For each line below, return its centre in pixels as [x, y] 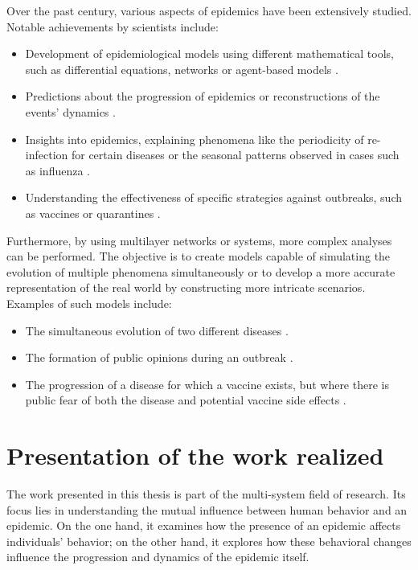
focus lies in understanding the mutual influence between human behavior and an [207, 509]
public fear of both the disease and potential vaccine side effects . [186, 400]
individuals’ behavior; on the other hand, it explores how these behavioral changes [209, 541]
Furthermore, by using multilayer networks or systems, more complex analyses [199, 240]
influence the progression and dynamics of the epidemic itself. [158, 557]
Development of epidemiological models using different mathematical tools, [209, 53]
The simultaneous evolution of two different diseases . [157, 330]
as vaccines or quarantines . [93, 213]
